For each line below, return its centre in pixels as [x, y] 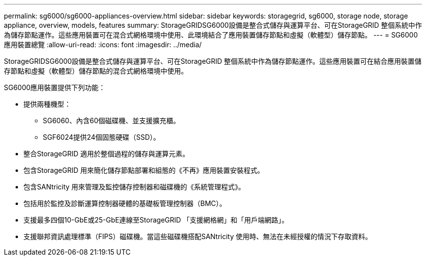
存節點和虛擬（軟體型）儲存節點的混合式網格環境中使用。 [96, 71]
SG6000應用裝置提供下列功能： [55, 87]
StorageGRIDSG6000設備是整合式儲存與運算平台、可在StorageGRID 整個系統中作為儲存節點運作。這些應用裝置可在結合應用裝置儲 [213, 61]
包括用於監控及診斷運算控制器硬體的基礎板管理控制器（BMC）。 [125, 203]
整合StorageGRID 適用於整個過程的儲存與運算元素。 [106, 154]
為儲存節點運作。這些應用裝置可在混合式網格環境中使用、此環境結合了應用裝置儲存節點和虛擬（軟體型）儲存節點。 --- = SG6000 [211, 35]
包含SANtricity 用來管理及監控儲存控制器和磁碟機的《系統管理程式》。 [134, 187]
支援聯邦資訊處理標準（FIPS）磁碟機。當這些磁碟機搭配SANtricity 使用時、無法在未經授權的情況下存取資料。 [198, 236]
